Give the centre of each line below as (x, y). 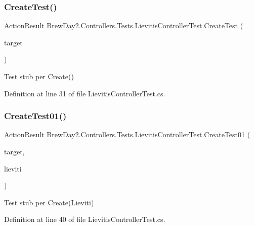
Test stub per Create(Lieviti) (49, 202)
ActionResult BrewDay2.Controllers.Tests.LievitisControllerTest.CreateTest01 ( (127, 134)
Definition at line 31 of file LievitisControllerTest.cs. (85, 93)
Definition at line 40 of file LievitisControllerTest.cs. (85, 219)
